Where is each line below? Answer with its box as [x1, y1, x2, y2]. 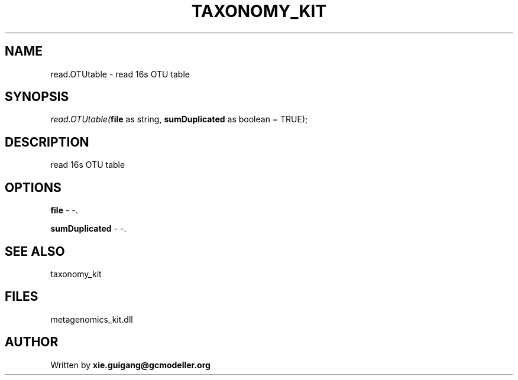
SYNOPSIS [5, 89, 69, 105]
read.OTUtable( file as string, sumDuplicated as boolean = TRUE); [50, 114, 308, 125]
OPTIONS [5, 180, 61, 195]
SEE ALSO [5, 243, 65, 259]
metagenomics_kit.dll [50, 314, 133, 324]
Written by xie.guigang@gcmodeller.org [50, 359, 211, 370]
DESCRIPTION [5, 134, 89, 150]
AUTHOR [5, 334, 59, 350]
